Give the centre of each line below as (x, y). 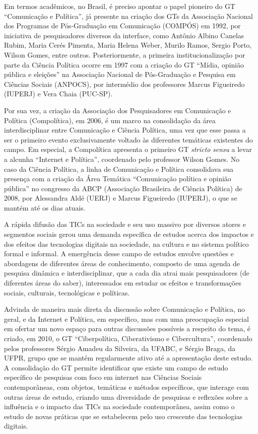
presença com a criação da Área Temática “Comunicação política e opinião (118, 179)
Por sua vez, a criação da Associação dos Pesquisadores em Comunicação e (118, 110)
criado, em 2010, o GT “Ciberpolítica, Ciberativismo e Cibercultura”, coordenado (128, 338)
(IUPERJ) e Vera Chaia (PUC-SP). (58, 94)
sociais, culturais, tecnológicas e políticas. (67, 292)
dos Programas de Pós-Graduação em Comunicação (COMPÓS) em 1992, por (123, 26)
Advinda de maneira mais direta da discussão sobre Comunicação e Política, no (125, 309)
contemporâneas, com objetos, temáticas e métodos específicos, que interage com (127, 387)
